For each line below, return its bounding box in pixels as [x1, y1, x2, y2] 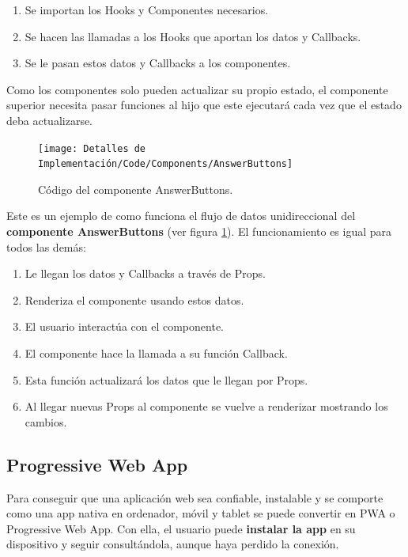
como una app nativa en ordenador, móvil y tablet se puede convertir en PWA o [6, 505, 395, 521]
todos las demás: [6, 238, 86, 255]
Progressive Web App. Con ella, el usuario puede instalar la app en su [6, 520, 356, 536]
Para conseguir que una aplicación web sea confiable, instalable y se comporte [6, 489, 383, 506]
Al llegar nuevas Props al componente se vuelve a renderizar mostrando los [25, 398, 388, 415]
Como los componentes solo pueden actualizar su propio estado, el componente [6, 81, 388, 97]
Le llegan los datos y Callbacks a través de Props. [25, 265, 266, 282]
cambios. [25, 413, 67, 430]
